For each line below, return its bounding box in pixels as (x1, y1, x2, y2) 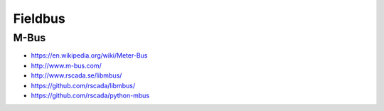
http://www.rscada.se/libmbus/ (31, 71, 122, 80)
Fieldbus (13, 11, 65, 26)
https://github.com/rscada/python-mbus (31, 91, 149, 100)
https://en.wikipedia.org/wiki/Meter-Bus (31, 51, 148, 60)
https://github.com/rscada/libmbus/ (31, 81, 135, 90)
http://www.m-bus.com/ (31, 61, 102, 70)
